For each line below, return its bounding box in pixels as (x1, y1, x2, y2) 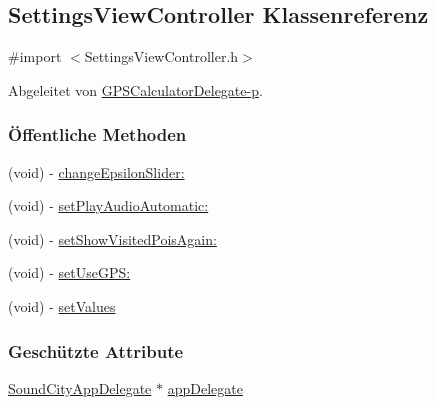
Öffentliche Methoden (8, 122, 187, 147)
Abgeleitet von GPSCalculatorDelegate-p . (8, 79, 263, 100)
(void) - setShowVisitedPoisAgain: (8, 228, 217, 249)
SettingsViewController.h (84, 46, 239, 67)
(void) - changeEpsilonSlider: (8, 161, 185, 182)
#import (8, 46, 62, 67)
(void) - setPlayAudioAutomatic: (8, 195, 209, 216)
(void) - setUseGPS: (8, 262, 131, 283)
